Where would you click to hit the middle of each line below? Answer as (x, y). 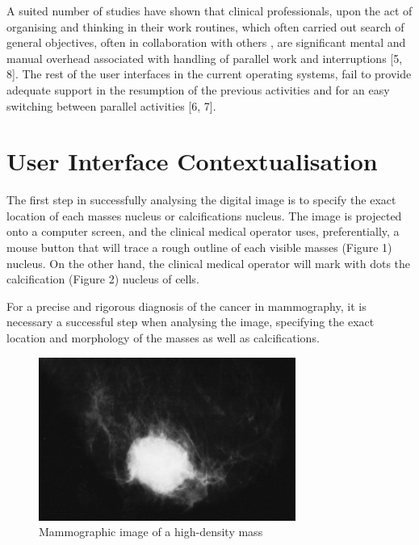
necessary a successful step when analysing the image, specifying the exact (191, 322)
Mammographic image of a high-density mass (151, 532)
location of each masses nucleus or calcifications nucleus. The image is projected (204, 215)
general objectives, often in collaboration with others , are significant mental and (206, 42)
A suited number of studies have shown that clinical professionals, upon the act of (209, 10)
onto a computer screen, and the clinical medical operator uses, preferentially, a (203, 231)
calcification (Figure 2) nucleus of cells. (103, 279)
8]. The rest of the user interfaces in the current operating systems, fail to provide (209, 74)
